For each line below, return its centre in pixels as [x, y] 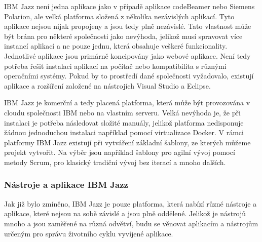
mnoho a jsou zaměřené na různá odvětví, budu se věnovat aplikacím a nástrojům [131, 223]
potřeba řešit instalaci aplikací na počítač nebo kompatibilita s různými [115, 66]
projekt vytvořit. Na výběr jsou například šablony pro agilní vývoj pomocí [120, 152]
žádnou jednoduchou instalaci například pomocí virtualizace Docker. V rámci [124, 132]
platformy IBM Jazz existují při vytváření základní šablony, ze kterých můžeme [127, 142]
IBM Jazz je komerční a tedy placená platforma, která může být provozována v [127, 103]
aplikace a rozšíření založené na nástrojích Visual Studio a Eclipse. [107, 85]
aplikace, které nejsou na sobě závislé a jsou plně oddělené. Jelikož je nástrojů [125, 213]
